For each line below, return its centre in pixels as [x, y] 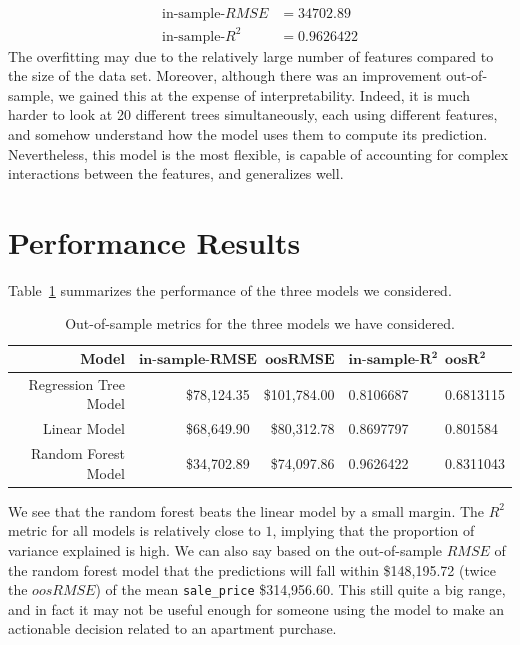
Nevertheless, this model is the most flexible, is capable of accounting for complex [258, 153]
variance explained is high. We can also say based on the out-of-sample [225, 550]
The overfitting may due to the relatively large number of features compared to [251, 55]
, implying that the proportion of [373, 530]
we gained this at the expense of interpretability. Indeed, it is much [264, 94]
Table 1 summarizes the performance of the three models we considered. [230, 289]
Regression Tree [76, 383]
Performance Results [154, 241]
